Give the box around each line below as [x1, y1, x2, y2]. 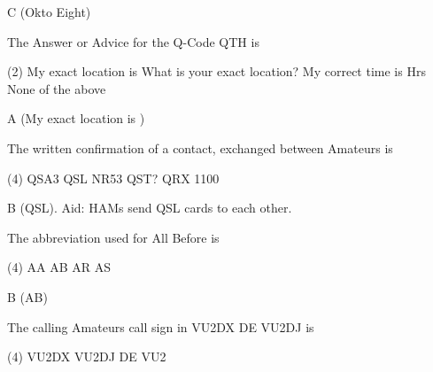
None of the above [7, 79, 106, 97]
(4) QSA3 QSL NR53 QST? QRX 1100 [7, 168, 220, 187]
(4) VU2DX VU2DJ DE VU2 [7, 347, 166, 366]
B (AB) [7, 287, 48, 306]
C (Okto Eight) [7, 3, 91, 20]
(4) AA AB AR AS [7, 258, 112, 276]
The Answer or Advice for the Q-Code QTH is [7, 32, 259, 50]
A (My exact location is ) [7, 109, 145, 128]
